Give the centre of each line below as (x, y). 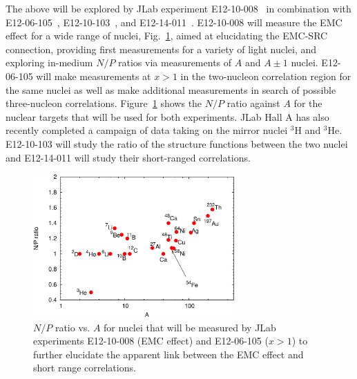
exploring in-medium (49, 62)
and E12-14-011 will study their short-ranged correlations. (128, 157)
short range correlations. (85, 368)
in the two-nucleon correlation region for (266, 76)
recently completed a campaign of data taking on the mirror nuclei (147, 130)
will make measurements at (94, 76)
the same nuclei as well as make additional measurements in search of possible (171, 89)
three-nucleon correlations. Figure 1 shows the (104, 103)
